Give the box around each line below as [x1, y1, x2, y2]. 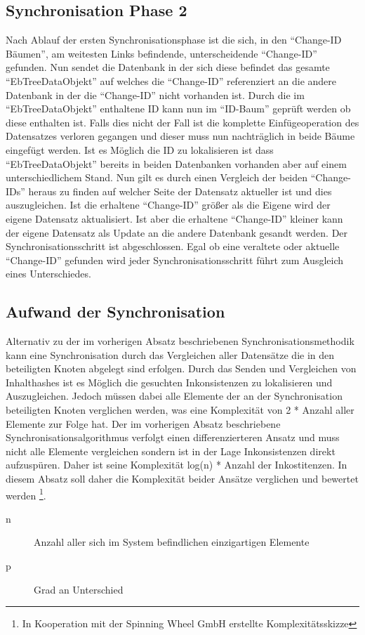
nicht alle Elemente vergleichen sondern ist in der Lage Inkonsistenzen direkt [6, 443, 336, 458]
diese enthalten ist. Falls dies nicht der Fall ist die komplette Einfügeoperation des [6, 114, 359, 129]
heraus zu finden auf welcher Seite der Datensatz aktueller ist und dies [28, 183, 332, 198]
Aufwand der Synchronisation [6, 301, 225, 322]
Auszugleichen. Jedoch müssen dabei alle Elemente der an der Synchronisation [6, 388, 343, 403]
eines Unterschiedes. [6, 266, 91, 281]
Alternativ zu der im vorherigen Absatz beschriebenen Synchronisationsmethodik [6, 334, 354, 348]
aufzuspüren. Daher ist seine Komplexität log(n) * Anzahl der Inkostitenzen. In [6, 457, 347, 472]
